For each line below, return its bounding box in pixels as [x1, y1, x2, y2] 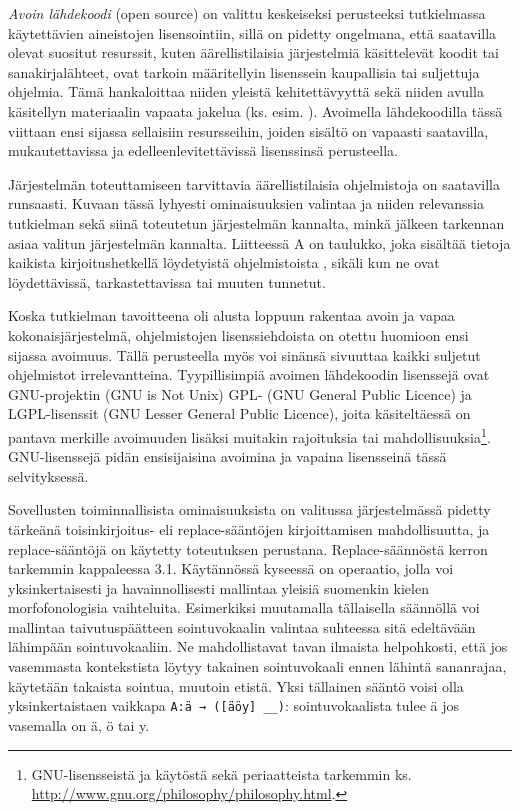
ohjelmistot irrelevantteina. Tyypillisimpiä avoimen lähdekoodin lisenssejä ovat [8, 364, 490, 385]
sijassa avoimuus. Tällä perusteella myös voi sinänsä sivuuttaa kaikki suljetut [8, 344, 481, 365]
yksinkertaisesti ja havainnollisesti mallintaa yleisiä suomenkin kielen [8, 577, 429, 598]
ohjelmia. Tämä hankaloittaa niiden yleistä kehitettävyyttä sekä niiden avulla [8, 81, 484, 102]
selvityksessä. [8, 465, 89, 486]
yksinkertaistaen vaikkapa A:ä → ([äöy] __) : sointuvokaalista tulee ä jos [8, 695, 459, 716]
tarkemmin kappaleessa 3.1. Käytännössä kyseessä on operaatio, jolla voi [8, 558, 454, 579]
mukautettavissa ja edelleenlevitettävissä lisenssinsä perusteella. [8, 140, 398, 161]
